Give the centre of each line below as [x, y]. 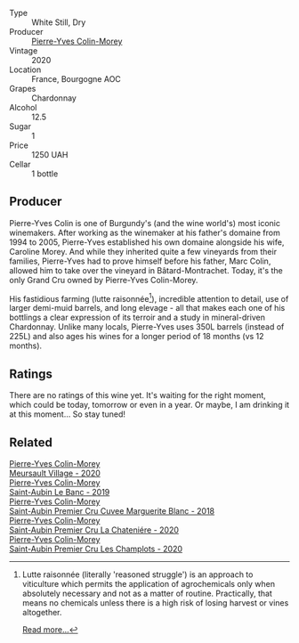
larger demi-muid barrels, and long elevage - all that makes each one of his [147, 308]
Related [31, 442]
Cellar [20, 164]
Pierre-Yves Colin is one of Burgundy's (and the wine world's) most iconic [145, 223]
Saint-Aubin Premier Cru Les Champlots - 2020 [96, 549]
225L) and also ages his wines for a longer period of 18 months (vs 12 [137, 337]
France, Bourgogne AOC [77, 79]
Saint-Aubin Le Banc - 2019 [60, 492]
